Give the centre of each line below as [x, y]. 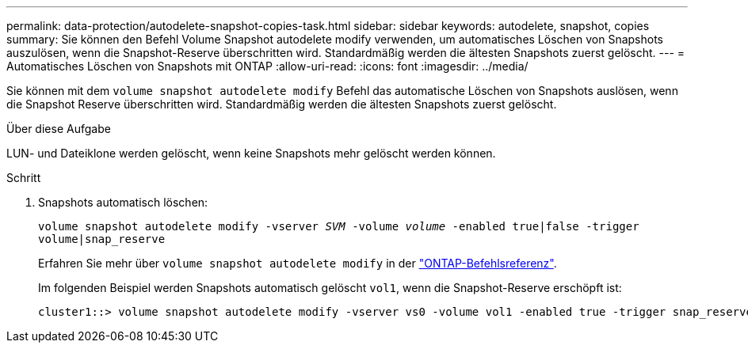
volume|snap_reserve [102, 239]
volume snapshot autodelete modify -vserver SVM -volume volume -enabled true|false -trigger [339, 226]
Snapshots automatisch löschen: [123, 202]
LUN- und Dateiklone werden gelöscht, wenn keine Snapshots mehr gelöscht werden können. [251, 153]
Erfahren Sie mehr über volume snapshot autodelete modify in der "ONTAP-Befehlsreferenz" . [298, 263]
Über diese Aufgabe [59, 129]
